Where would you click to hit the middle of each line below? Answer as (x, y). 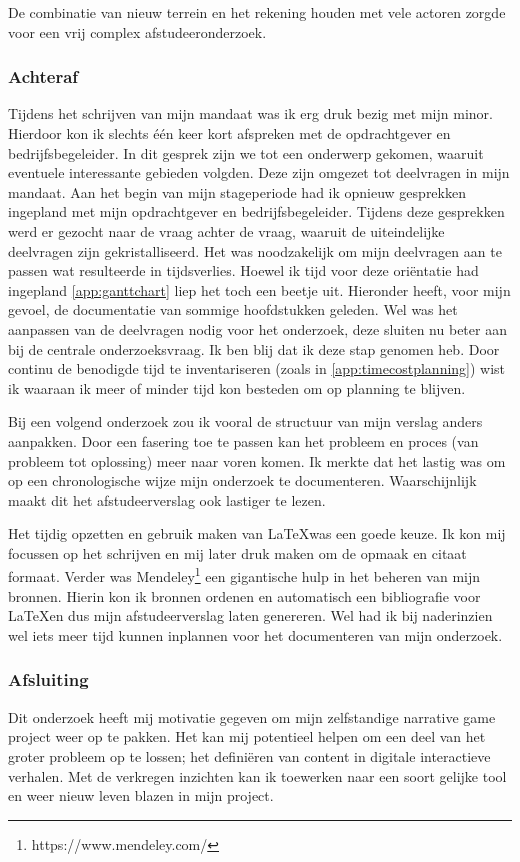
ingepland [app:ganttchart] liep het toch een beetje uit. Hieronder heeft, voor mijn (259, 289)
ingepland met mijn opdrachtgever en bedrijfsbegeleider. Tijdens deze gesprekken (256, 211)
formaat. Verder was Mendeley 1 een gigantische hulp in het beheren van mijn (244, 575)
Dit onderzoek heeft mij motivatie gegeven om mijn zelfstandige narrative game (252, 716)
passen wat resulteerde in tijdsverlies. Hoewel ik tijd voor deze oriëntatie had (243, 270)
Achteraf (43, 76)
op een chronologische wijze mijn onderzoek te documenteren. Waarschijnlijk (242, 480)
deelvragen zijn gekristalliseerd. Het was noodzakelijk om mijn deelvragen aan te (255, 250)
